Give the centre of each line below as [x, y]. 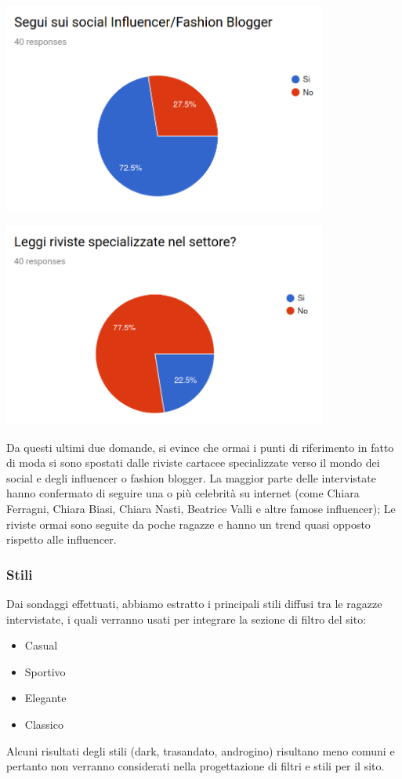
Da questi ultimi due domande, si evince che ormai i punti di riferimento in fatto [200, 447]
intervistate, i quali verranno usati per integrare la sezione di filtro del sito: [187, 619]
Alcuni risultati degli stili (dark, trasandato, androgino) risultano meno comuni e [201, 750]
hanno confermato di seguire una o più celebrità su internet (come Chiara [183, 493]
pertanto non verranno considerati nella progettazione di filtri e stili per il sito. [196, 766]
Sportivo [45, 671]
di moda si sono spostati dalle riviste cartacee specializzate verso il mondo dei [193, 462]
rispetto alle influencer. [62, 539]
